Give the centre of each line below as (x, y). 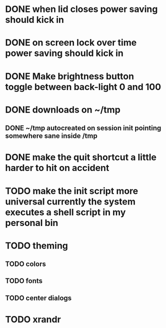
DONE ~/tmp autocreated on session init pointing (83, 128)
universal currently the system (70, 201)
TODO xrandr (33, 320)
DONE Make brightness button (69, 76)
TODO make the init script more (72, 191)
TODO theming (37, 245)
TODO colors (25, 264)
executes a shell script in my (65, 212)
